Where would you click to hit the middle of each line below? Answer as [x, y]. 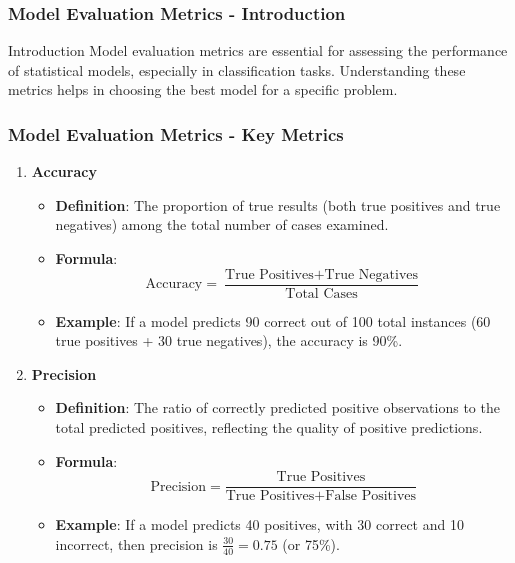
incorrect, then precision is [136, 543]
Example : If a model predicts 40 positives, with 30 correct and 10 [259, 524]
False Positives [371, 496]
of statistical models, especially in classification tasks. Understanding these [237, 69]
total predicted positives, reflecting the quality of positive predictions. [269, 427]
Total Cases [321, 293]
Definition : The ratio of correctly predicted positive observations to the [277, 407]
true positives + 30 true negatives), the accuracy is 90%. [229, 340]
